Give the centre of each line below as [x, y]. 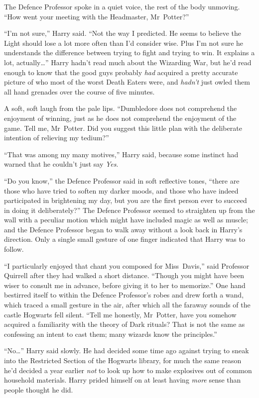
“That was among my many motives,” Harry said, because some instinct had [121, 154]
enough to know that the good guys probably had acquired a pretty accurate [121, 72]
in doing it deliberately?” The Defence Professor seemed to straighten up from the [129, 210]
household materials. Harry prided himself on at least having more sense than [123, 380]
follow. [14, 249]
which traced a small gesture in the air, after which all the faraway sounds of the [127, 305]
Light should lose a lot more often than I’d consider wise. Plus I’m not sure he [124, 43]
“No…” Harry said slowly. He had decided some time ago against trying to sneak [127, 350]
